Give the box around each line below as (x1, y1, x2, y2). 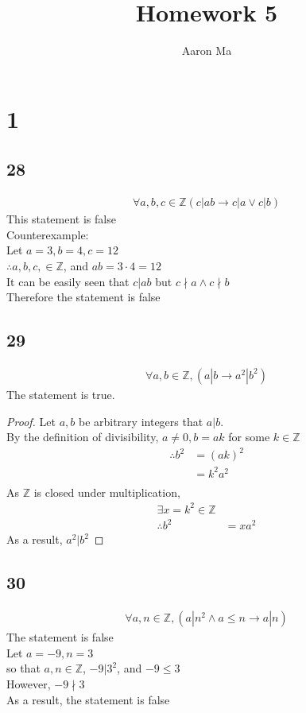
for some (228, 428, 270, 445)
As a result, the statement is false (6, 691, 170, 707)
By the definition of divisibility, (6, 428, 159, 445)
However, (6, 676, 51, 692)
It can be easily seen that (6, 273, 130, 289)
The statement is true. (6, 386, 115, 402)
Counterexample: (6, 226, 89, 242)
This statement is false (6, 211, 116, 227)
